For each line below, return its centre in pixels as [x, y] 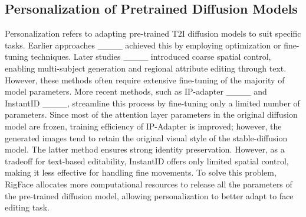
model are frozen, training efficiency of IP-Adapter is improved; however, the [143, 126]
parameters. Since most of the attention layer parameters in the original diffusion [151, 114]
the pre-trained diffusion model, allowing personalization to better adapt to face [149, 195]
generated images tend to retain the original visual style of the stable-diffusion [146, 137]
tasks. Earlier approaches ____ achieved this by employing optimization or [143, 45]
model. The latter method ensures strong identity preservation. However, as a [145, 149]
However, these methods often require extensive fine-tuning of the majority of [145, 80]
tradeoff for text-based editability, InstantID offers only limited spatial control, [147, 161]
